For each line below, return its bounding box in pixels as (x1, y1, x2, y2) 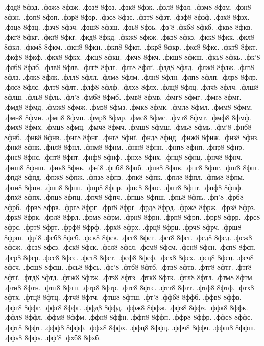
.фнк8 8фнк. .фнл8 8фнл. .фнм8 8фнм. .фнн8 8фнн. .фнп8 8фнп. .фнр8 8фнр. (4, 142, 245, 152)
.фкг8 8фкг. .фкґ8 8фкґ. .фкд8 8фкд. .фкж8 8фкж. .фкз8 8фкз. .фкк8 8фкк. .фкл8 (4, 31, 255, 42)
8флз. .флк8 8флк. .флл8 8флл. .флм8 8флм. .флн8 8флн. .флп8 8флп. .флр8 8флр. (4, 72, 258, 82)
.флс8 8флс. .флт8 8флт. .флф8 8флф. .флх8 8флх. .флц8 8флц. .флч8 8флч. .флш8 (4, 81, 259, 92)
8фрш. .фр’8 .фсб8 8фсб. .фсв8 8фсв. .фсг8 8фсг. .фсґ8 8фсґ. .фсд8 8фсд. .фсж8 (4, 232, 252, 242)
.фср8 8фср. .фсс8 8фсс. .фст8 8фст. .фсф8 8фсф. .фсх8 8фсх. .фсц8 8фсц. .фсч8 (4, 251, 254, 262)
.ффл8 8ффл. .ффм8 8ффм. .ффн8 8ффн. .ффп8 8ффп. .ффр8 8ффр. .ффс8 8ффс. (4, 312, 253, 322)
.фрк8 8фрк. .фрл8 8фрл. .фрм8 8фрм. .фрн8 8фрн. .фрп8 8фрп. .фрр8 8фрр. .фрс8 (4, 212, 260, 222)
